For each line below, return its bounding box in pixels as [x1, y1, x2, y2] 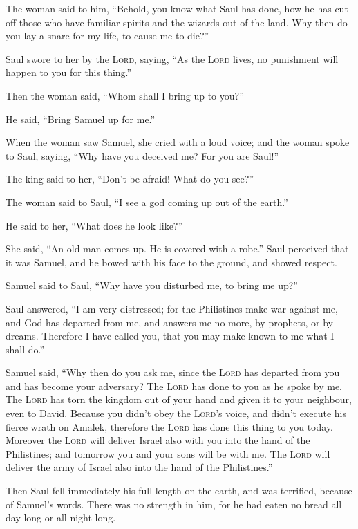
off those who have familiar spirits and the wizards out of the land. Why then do [6, 15, 348, 29]
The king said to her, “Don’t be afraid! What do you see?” [6, 171, 254, 186]
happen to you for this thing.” [6, 65, 132, 80]
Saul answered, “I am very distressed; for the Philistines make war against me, [6, 301, 338, 315]
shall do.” [6, 342, 45, 356]
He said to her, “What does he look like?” [6, 218, 183, 232]
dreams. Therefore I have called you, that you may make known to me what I [6, 328, 335, 343]
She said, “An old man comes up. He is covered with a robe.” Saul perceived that [6, 241, 349, 256]
